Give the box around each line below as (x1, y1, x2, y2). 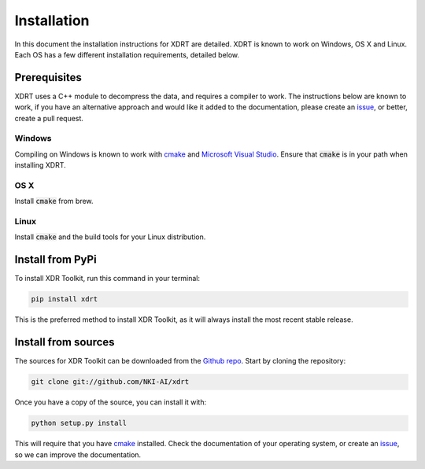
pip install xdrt (31, 295, 98, 304)
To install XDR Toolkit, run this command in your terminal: (14, 274, 201, 283)
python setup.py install (31, 419, 128, 428)
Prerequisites (14, 71, 82, 84)
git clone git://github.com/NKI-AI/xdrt (31, 378, 189, 386)
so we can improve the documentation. (14, 449, 142, 460)
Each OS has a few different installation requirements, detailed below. (14, 50, 240, 59)
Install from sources (14, 335, 115, 349)
